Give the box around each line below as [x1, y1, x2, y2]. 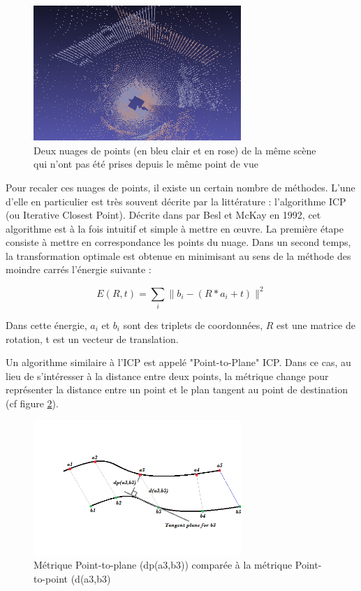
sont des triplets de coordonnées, [123, 317, 263, 332]
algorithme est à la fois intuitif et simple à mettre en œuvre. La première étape [6, 221, 344, 235]
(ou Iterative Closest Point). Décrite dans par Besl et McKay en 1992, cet [6, 207, 321, 222]
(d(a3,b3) [71, 571, 111, 585]
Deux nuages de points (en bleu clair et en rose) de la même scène [34, 143, 316, 157]
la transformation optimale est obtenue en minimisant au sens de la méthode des [6, 248, 351, 263]
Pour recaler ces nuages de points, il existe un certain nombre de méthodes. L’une [6, 180, 355, 194]
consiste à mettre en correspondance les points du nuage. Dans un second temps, [6, 235, 351, 249]
